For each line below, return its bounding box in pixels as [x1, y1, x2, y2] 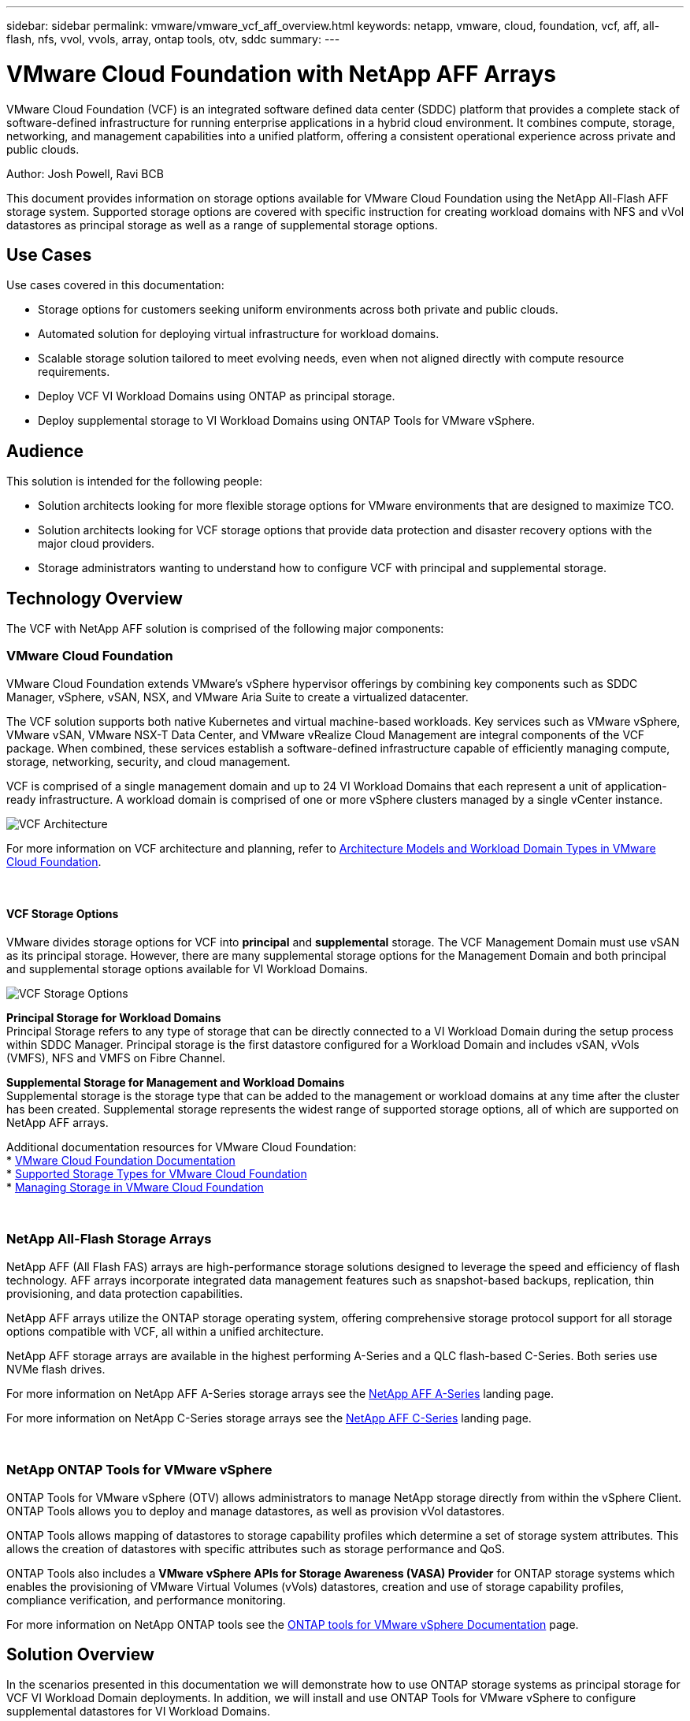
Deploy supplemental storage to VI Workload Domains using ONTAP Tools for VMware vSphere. [38, 414, 535, 428]
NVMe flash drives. [6, 1362, 106, 1376]
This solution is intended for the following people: [6, 474, 262, 489]
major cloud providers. [38, 537, 155, 551]
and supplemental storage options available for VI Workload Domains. [6, 962, 368, 976]
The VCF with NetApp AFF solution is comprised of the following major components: [6, 622, 444, 636]
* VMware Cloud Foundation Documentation [6, 1154, 236, 1167]
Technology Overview [6, 588, 183, 608]
